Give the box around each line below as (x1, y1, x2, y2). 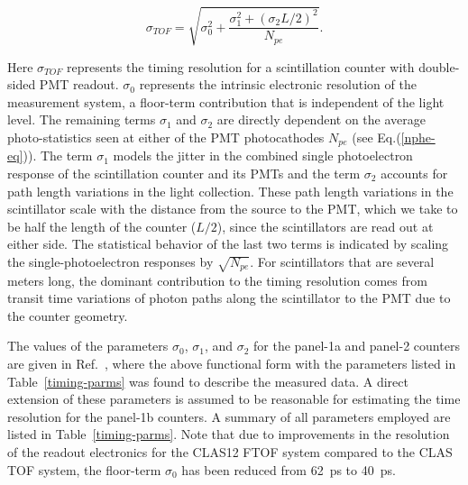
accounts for (381, 163, 448, 182)
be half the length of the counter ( (7, 216, 197, 235)
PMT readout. (39, 75, 119, 94)
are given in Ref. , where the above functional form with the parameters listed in (7, 354, 456, 373)
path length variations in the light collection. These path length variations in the (7, 181, 454, 200)
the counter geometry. (7, 306, 128, 325)
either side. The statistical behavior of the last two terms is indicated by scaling (7, 234, 449, 253)
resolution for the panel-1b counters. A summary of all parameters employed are (7, 407, 451, 426)
